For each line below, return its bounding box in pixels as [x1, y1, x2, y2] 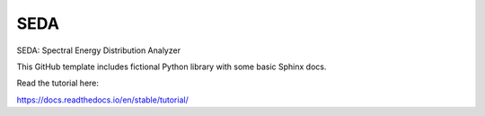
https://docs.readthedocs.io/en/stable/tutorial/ [16, 94, 189, 105]
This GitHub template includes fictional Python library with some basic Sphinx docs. [16, 61, 327, 72]
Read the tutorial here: [16, 77, 99, 89]
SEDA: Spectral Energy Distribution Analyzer [16, 45, 181, 56]
